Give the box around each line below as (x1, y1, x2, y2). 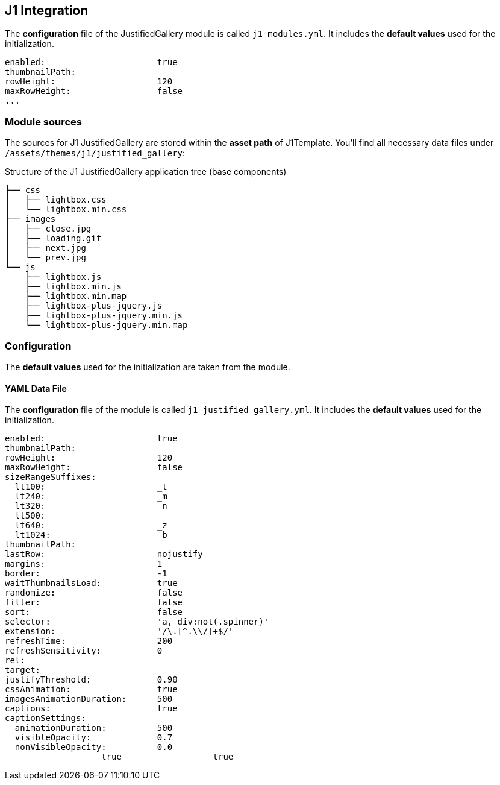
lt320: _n (14, 501, 167, 511)
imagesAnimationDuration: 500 (5, 694, 173, 704)
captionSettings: (5, 713, 86, 724)
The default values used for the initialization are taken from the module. (5, 361, 290, 372)
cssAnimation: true (5, 684, 178, 695)
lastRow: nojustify (5, 549, 203, 560)
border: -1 (5, 569, 167, 579)
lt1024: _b (14, 530, 167, 540)
